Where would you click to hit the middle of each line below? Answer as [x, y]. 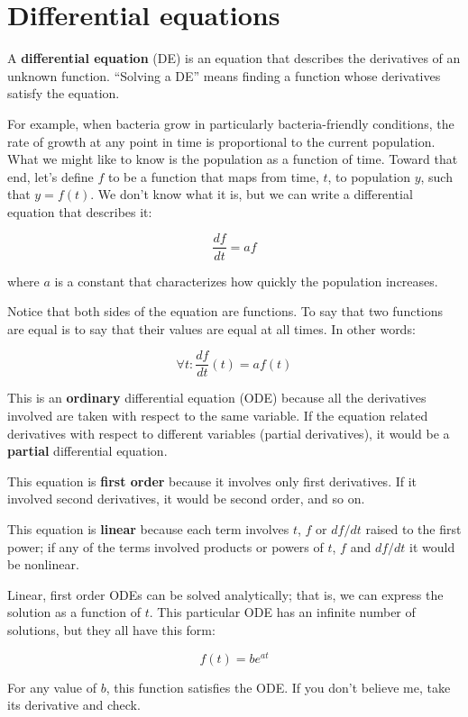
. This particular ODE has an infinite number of [282, 612]
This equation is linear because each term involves [148, 528]
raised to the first [413, 528]
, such [436, 176]
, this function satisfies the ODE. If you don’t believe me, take [278, 687]
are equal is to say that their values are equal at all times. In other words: [211, 328]
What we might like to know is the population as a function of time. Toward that [233, 159]
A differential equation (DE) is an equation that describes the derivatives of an [234, 58]
